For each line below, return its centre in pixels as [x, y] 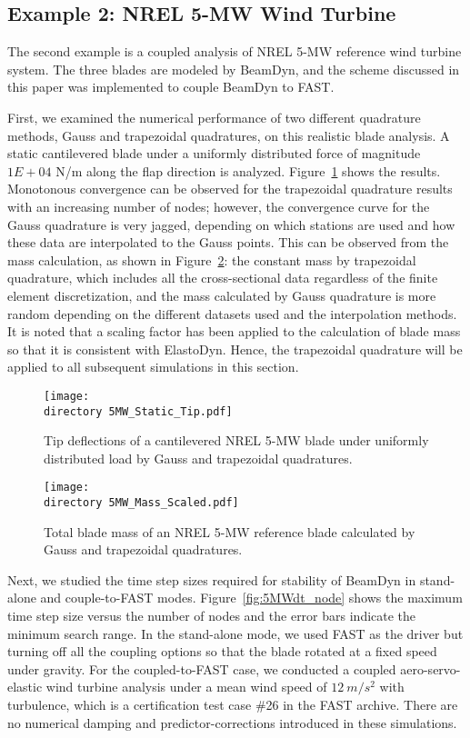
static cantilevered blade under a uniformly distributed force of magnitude [214, 153]
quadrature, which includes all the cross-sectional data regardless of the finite [223, 278]
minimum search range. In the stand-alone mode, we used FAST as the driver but [235, 633]
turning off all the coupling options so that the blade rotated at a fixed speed [222, 651]
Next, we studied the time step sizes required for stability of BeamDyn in [212, 579]
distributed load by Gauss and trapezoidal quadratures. [198, 458]
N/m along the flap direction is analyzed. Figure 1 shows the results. [248, 170]
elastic [25, 687]
